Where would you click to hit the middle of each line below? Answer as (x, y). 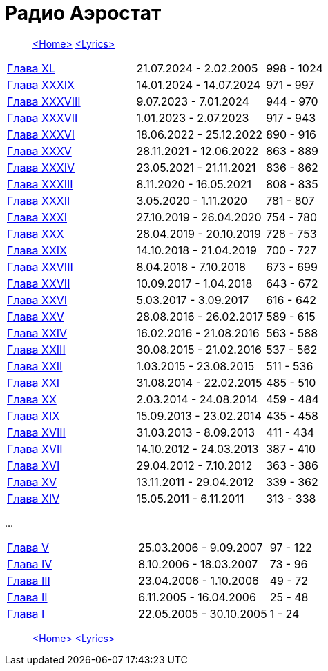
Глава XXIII (36, 349)
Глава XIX (33, 415)
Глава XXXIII (40, 184)
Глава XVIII (36, 432)
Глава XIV (33, 498)
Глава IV (30, 564)
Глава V (28, 547)
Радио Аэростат (83, 13)
